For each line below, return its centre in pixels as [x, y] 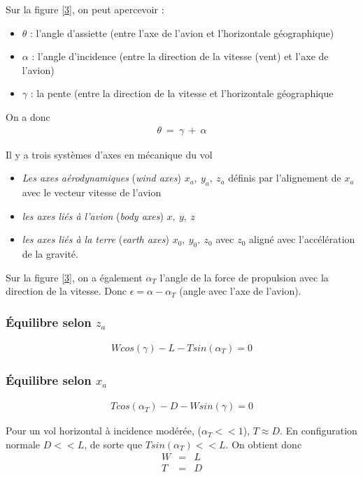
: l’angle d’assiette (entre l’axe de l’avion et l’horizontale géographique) [182, 32]
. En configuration [319, 431]
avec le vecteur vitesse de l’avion [92, 192]
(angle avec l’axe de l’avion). [240, 291]
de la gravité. [50, 253]
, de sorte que [113, 444]
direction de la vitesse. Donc [66, 291]
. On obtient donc [264, 444]
